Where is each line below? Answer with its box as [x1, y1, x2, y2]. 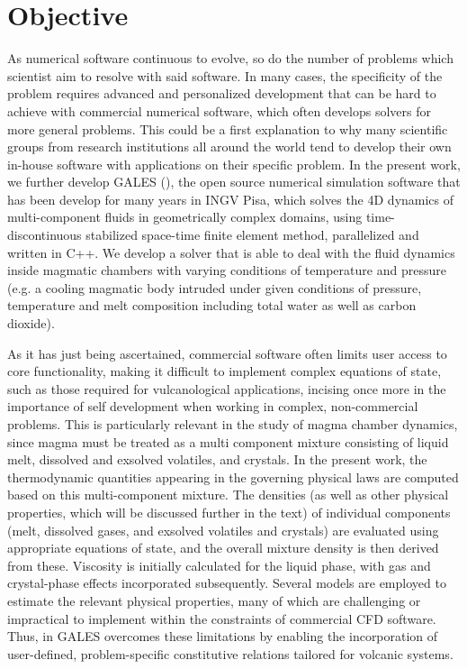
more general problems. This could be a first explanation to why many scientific [7, 119, 448, 138]
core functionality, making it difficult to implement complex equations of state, [7, 362, 442, 380]
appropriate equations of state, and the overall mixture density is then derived [7, 538, 439, 557]
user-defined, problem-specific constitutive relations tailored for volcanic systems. [7, 644, 454, 663]
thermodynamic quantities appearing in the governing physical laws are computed [7, 467, 459, 486]
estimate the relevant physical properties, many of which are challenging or [7, 591, 421, 609]
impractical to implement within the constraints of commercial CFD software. [7, 609, 436, 628]
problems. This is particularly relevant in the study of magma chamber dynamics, [7, 415, 458, 433]
